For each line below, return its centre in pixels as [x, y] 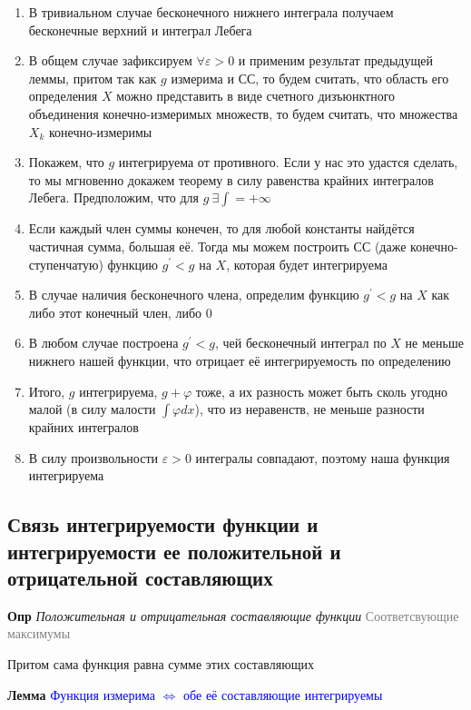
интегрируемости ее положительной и [174, 551]
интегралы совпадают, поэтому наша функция [323, 457]
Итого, [47, 391]
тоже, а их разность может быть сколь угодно [321, 391]
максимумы [39, 633]
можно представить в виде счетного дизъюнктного [256, 96]
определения [63, 96]
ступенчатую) [66, 264]
